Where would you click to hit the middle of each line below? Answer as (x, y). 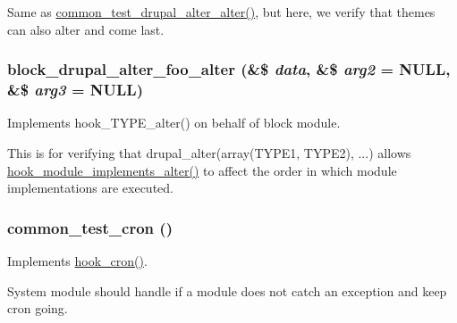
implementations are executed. (90, 188)
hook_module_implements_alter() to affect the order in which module (202, 170)
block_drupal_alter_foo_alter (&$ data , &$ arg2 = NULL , (229, 69)
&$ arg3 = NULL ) (75, 90)
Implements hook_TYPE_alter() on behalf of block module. (174, 123)
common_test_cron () (90, 227)
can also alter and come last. (86, 29)
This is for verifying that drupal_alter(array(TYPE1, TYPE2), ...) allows (209, 152)
